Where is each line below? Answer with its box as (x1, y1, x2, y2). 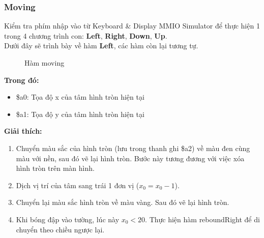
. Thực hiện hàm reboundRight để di (145, 214, 260, 224)
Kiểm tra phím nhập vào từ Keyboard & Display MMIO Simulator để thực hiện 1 (4, 20, 260, 31)
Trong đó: (4, 74, 39, 85)
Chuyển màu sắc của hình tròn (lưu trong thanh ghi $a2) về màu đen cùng (16, 142, 250, 153)
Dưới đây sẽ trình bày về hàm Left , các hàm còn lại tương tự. (4, 40, 198, 51)
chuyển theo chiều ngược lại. (16, 224, 105, 234)
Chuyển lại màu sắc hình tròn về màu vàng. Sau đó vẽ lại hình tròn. (16, 197, 229, 207)
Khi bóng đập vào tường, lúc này (16, 214, 120, 224)
